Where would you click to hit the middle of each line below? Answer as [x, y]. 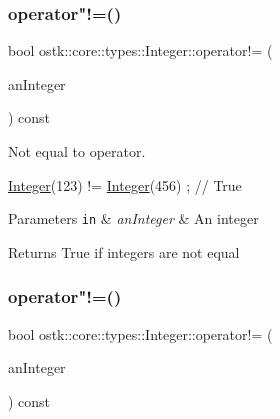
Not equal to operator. [77, 151]
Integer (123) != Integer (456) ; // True [125, 184]
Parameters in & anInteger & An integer [133, 218]
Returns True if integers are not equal [124, 251]
